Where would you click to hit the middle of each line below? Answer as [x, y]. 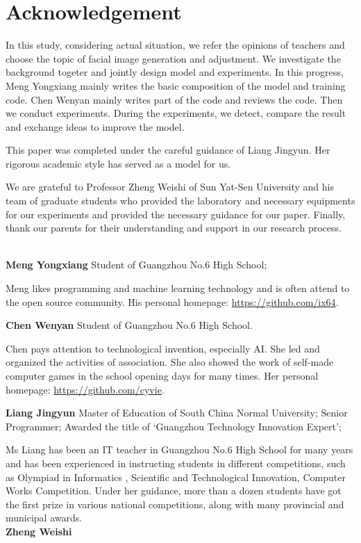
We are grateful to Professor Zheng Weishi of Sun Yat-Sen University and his [170, 187]
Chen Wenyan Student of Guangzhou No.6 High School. [129, 325]
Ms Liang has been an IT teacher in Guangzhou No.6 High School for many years [179, 449]
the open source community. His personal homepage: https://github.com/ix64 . [172, 301]
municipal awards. [44, 518]
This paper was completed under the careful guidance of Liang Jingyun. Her [168, 150]
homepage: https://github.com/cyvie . [85, 389]
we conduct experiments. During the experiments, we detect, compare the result [176, 113]
